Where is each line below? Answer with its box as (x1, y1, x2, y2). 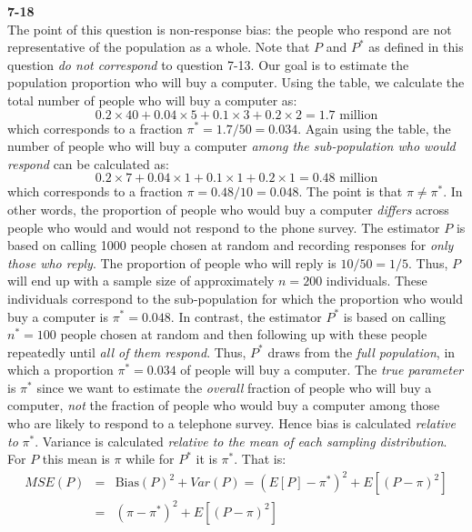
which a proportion (7, 360, 114, 379)
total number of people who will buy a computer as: (7, 90, 297, 109)
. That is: (234, 449, 286, 468)
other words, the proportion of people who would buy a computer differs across (7, 199, 449, 218)
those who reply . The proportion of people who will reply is (7, 253, 336, 272)
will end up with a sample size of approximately (7, 271, 275, 290)
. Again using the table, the (297, 118, 451, 137)
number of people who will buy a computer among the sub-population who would (7, 136, 456, 156)
